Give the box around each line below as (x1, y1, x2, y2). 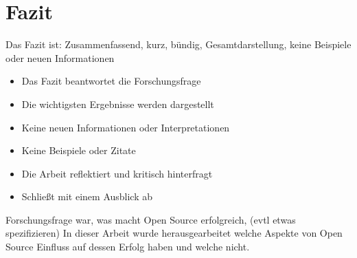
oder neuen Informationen (5, 50, 115, 65)
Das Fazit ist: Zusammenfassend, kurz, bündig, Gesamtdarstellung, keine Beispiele (5, 37, 352, 52)
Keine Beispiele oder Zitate (21, 143, 136, 158)
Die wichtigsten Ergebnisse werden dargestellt (21, 96, 214, 111)
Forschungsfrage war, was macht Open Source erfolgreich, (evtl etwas (5, 212, 296, 226)
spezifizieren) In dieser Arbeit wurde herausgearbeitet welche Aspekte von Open (5, 226, 343, 240)
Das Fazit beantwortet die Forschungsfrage (21, 74, 201, 88)
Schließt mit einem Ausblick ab (21, 189, 153, 204)
